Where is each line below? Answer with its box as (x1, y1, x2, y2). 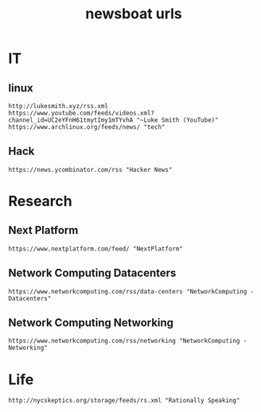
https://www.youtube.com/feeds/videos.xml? (8, 109, 155, 117)
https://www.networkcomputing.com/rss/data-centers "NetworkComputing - (8, 287, 255, 295)
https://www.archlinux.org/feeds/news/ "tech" (8, 123, 166, 131)
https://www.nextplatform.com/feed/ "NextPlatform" (8, 244, 183, 253)
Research (8, 192, 73, 210)
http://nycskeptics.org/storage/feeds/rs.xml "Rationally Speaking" (8, 397, 240, 405)
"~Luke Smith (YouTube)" (136, 116, 219, 124)
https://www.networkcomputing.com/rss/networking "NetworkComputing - (8, 337, 247, 345)
